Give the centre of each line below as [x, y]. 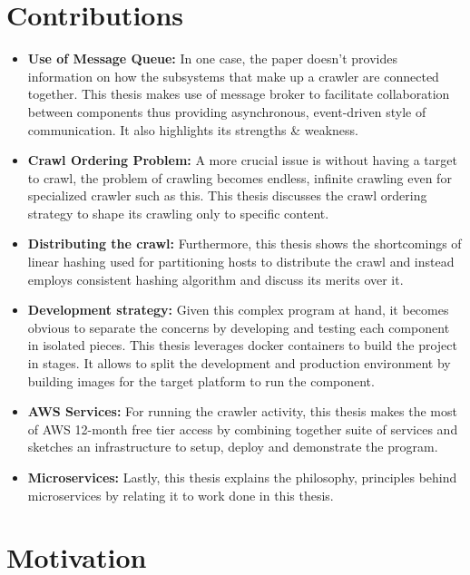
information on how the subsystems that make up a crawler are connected [233, 76]
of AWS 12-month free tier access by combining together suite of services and [243, 429]
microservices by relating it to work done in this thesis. [181, 495]
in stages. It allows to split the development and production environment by [239, 363]
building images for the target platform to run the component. [201, 380]
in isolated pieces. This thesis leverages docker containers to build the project [242, 345]
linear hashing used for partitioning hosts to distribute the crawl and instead [241, 262]
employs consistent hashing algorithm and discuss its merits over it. [215, 279]
